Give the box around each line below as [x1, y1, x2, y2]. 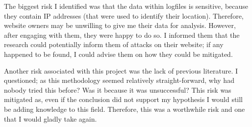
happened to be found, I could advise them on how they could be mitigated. [4, 49, 233, 59]
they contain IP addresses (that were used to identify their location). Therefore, [4, 10, 244, 21]
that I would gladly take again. [4, 113, 97, 124]
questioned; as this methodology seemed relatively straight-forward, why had [4, 75, 234, 85]
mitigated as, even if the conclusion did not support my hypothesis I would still [4, 94, 243, 104]
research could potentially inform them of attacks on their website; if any [4, 39, 224, 50]
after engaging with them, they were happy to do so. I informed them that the [4, 29, 240, 40]
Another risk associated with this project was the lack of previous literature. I [4, 65, 238, 76]
